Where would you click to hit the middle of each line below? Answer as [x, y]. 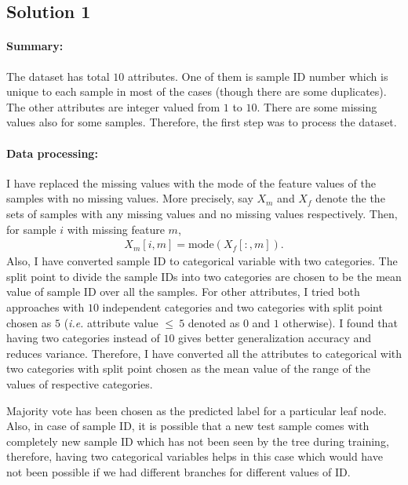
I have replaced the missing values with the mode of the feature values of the [191, 182]
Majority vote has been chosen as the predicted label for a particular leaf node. [197, 410]
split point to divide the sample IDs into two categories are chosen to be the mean [204, 276]
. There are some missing [317, 106]
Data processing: [52, 153]
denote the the [350, 198]
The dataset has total [58, 76]
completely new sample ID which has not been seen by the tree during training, [198, 441]
